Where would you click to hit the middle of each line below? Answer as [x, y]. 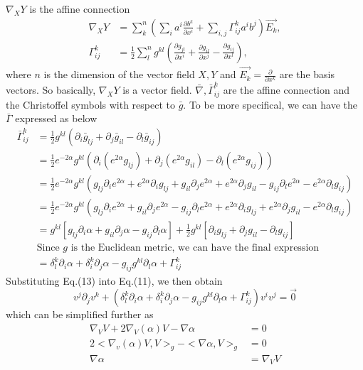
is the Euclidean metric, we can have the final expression [195, 247]
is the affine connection [80, 9]
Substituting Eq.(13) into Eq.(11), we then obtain [114, 281]
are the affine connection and [286, 90]
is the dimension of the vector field [119, 74]
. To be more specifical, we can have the [270, 104]
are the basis [307, 74]
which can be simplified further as [80, 314]
